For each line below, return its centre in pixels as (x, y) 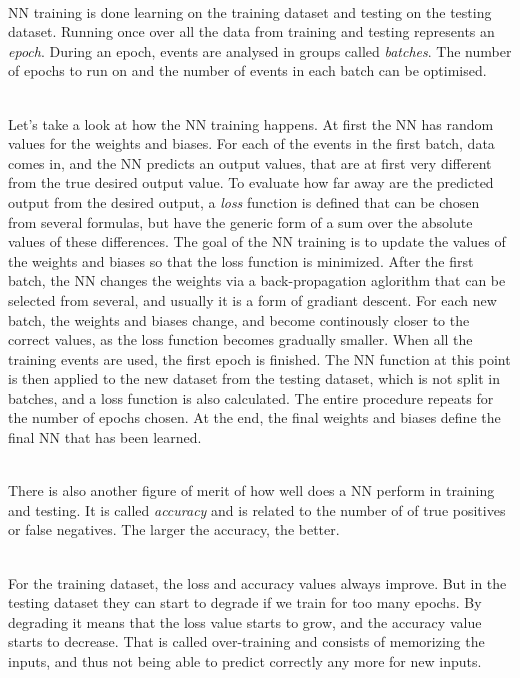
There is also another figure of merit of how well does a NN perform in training (251, 490)
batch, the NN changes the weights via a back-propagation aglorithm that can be (257, 280)
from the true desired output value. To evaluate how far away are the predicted (251, 182)
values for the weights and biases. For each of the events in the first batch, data (251, 143)
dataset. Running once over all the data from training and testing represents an (251, 31)
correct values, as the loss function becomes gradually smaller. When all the (240, 339)
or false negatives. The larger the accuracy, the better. (174, 529)
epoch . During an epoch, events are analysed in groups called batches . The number (260, 50)
